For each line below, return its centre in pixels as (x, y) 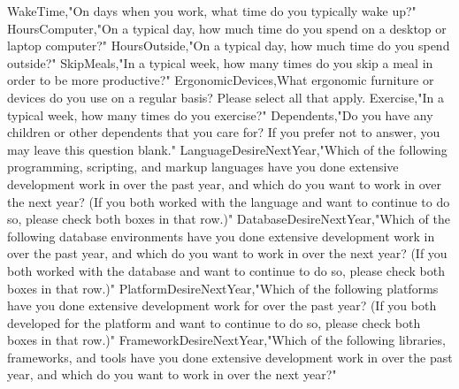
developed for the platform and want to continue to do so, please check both (214, 322)
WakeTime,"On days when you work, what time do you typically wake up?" (212, 11)
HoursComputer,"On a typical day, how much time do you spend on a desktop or (227, 28)
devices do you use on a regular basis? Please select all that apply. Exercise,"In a (226, 97)
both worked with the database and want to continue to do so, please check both (226, 270)
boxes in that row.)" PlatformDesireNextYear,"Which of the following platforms (223, 288)
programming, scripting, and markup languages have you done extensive (203, 167)
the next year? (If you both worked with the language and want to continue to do (229, 201)
